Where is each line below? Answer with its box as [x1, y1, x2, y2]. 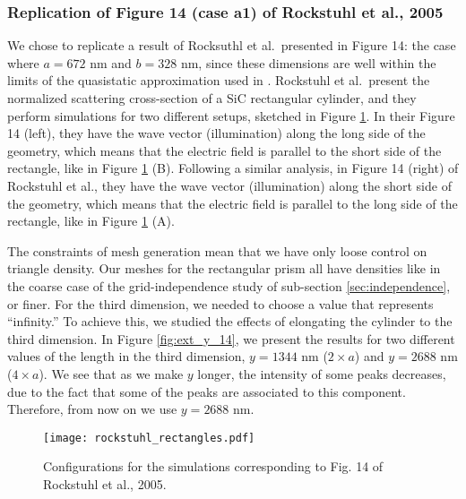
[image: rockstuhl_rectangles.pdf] [43, 431, 255, 444]
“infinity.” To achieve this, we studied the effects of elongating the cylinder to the [7, 312, 453, 331]
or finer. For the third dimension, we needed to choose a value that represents [7, 294, 434, 313]
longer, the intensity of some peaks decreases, [197, 364, 446, 383]
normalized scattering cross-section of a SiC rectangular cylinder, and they [7, 89, 417, 107]
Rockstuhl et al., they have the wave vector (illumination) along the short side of [7, 176, 452, 194]
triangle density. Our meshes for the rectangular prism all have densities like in [7, 259, 441, 278]
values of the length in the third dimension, [7, 347, 246, 366]
